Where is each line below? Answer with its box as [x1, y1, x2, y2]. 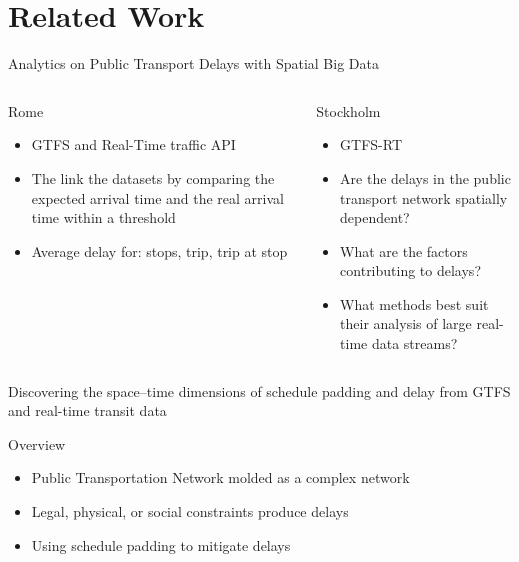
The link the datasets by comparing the [31, 167, 275, 188]
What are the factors [340, 240, 468, 261]
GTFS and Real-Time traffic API [31, 134, 236, 155]
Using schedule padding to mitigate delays [31, 534, 291, 555]
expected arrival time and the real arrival [31, 187, 284, 208]
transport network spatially [340, 187, 508, 208]
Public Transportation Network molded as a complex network [31, 467, 410, 488]
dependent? [340, 207, 410, 228]
